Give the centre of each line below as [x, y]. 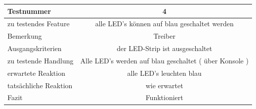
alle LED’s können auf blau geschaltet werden [164, 24]
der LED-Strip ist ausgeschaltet [165, 48]
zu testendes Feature [39, 24]
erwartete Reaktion [36, 73]
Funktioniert [164, 97]
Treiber [164, 36]
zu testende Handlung [41, 60]
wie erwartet [164, 85]
